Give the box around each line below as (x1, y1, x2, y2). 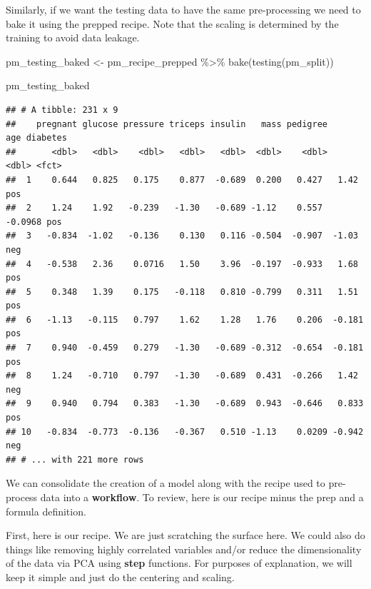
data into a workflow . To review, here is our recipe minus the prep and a (40, 490, 364, 504)
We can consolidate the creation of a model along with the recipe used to (6, 475, 325, 490)
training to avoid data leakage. (6, 30, 140, 45)
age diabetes (6, 133, 67, 144)
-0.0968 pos (6, 216, 62, 227)
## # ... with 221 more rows (6, 454, 144, 465)
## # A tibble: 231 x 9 (6, 104, 118, 115)
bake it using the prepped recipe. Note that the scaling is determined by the (6, 16, 339, 31)
